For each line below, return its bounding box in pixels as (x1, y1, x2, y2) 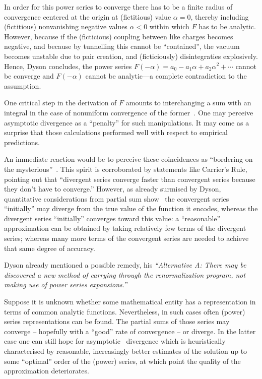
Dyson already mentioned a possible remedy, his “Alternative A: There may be (4, 260, 246, 270)
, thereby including (190, 11, 249, 22)
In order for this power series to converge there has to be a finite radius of (4, 2, 233, 12)
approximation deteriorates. (4, 365, 89, 376)
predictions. (4, 137, 40, 147)
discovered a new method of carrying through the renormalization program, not (4, 269, 246, 280)
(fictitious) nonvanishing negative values (4, 21, 127, 32)
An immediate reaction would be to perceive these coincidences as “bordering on (4, 154, 253, 164)
